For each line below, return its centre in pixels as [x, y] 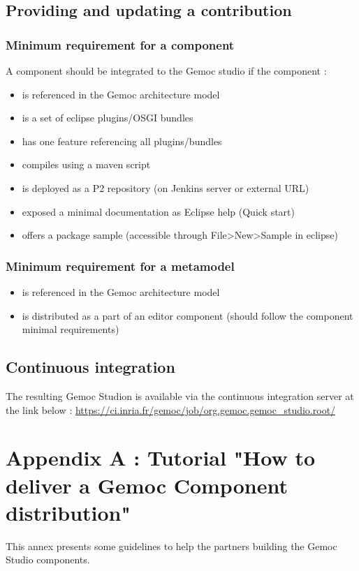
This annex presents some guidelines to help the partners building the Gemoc [171, 546]
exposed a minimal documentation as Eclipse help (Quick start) [159, 211]
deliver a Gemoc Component [147, 485]
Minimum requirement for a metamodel [120, 266]
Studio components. [48, 559]
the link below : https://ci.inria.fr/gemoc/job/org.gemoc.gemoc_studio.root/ [171, 409]
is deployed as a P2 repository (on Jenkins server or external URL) [166, 187]
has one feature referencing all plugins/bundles [122, 141]
